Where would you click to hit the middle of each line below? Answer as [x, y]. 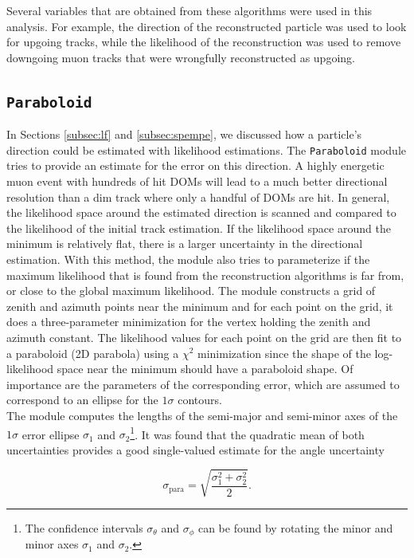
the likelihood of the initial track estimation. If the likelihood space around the [199, 228]
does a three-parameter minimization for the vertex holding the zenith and [189, 322]
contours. [200, 400]
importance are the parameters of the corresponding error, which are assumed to [203, 384]
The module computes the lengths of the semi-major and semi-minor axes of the [202, 415]
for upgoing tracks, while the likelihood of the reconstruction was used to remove [204, 42]
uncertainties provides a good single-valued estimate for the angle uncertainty [195, 449]
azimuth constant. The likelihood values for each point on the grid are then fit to [204, 337]
